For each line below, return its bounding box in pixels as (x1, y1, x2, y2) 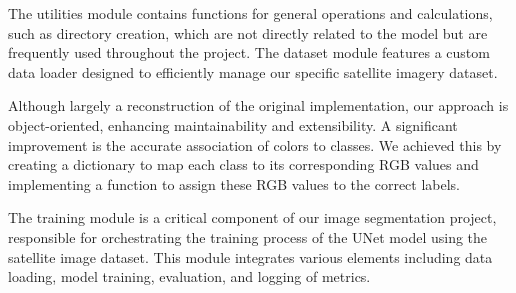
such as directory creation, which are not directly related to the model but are (8, 22, 488, 43)
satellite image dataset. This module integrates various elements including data (8, 246, 493, 267)
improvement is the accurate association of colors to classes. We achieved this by (8, 134, 502, 155)
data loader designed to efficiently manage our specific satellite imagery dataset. (8, 61, 498, 82)
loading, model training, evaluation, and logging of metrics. (8, 266, 371, 287)
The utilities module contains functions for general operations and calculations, (8, 3, 493, 23)
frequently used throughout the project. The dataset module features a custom (8, 42, 490, 63)
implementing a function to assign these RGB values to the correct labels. (8, 173, 461, 194)
